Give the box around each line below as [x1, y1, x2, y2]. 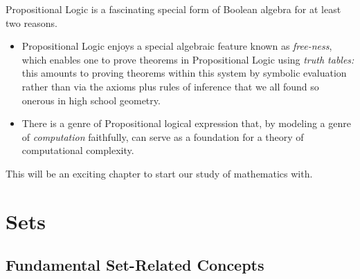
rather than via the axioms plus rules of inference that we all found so [21, 79, 319, 93]
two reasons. [6, 15, 57, 30]
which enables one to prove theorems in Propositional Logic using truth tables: [21, 52, 354, 66]
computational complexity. [21, 143, 134, 157]
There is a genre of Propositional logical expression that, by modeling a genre [21, 116, 351, 131]
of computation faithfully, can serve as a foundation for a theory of [21, 129, 304, 144]
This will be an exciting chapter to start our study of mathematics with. [6, 166, 313, 180]
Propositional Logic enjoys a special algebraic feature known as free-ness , [21, 39, 332, 53]
